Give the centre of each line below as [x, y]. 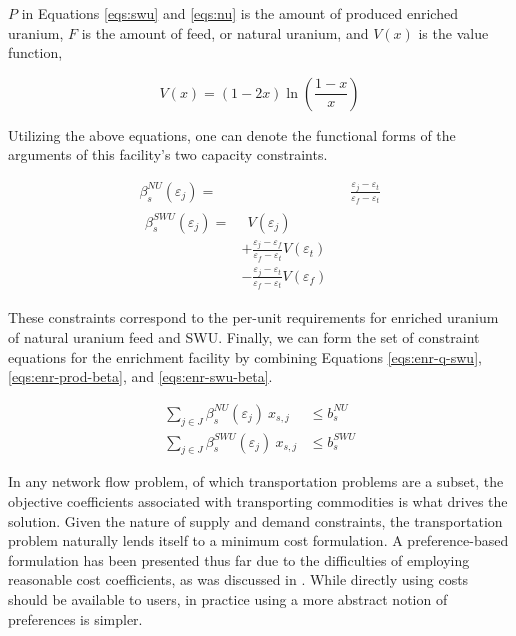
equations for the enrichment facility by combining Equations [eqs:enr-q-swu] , [245, 356]
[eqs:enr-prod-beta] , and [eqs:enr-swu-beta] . [140, 376]
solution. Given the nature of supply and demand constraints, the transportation [255, 520]
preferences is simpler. [75, 618]
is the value [453, 32]
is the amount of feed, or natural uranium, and [225, 32]
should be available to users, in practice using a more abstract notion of [228, 599]
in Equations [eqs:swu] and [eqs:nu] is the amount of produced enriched [239, 13]
